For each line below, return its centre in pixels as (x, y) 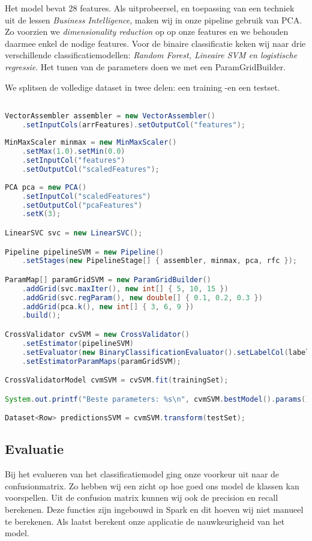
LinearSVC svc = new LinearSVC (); (74, 233)
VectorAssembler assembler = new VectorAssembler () (110, 116)
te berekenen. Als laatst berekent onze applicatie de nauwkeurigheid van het (145, 521)
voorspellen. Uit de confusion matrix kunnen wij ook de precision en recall (142, 497)
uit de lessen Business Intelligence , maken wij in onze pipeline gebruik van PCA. (154, 20)
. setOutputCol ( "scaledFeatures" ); (91, 170)
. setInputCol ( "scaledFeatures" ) (86, 196)
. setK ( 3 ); (41, 214)
